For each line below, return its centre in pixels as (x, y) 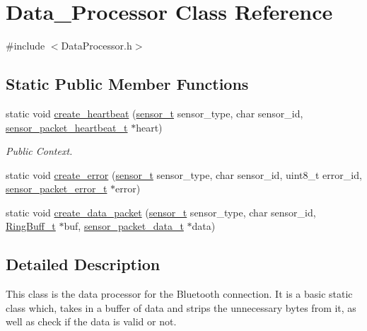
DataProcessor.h (97, 46)
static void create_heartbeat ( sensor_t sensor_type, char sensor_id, (155, 113)
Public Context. (39, 151)
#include (25, 46)
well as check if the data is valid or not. (91, 321)
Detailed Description (83, 264)
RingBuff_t (31, 226)
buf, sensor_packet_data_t (124, 226)
